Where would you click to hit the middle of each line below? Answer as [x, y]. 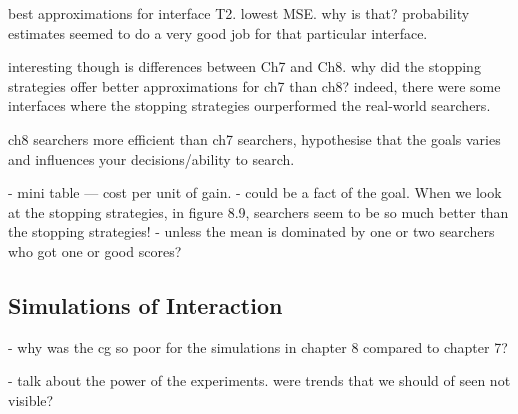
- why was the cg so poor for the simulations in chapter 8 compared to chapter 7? [258, 346]
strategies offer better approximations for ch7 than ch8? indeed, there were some [254, 85]
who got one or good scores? [95, 250]
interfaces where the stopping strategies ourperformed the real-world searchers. [249, 105]
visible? [31, 399]
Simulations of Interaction [145, 304]
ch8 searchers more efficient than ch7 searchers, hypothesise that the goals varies [254, 138]
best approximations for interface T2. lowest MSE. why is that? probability [239, 13]
